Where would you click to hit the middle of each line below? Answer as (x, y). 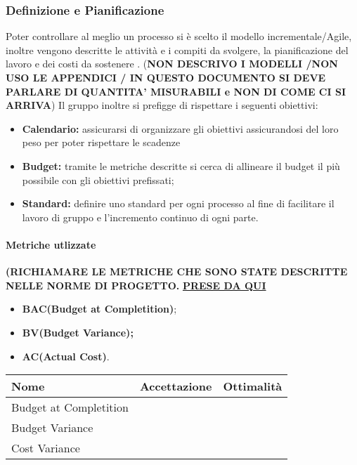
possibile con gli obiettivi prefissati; (98, 179)
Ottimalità (253, 386)
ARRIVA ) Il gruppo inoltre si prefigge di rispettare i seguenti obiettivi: (162, 105)
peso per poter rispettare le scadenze (101, 142)
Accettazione (176, 386)
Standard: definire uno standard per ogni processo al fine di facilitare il (178, 203)
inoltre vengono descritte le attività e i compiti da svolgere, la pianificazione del (177, 50)
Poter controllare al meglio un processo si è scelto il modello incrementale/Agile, (179, 36)
